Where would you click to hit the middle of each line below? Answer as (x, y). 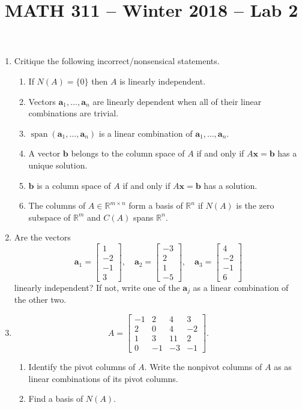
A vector (44, 153)
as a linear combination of (241, 288)
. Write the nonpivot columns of (203, 367)
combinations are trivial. (74, 113)
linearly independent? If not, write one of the (97, 288)
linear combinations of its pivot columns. (103, 378)
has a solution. (231, 185)
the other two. (40, 300)
